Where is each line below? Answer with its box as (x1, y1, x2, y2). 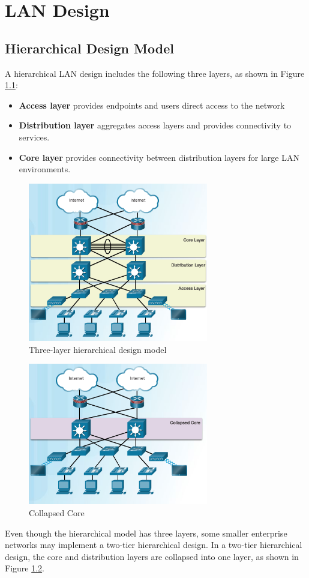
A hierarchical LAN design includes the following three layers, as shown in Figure (5, 67, 305, 79)
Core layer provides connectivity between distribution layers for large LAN (19, 151, 299, 163)
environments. (19, 163, 71, 175)
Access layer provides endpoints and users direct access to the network (19, 98, 285, 111)
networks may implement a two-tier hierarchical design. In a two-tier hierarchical (5, 538, 302, 551)
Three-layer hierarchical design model (29, 343, 167, 355)
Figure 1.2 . (5, 562, 44, 574)
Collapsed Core (29, 506, 85, 519)
